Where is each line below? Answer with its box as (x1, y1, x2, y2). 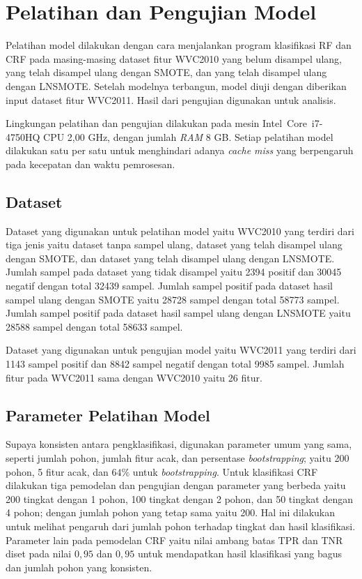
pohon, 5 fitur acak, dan (6, 464, 109, 479)
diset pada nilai (6, 546, 72, 561)
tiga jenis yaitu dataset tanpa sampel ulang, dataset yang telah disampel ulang (6, 237, 343, 252)
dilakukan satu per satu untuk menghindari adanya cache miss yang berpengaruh (6, 143, 354, 158)
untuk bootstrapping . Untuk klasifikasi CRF (132, 464, 318, 479)
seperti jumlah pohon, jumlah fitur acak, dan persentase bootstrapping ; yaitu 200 (6, 451, 349, 465)
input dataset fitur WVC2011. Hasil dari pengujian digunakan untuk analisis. (6, 92, 336, 107)
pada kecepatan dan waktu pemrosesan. (6, 156, 175, 171)
